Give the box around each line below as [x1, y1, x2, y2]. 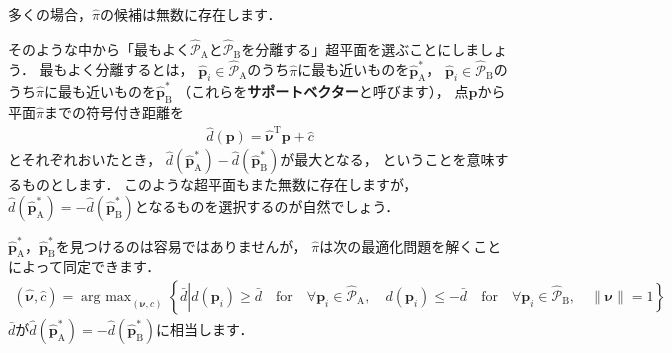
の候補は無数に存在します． [99, 4, 282, 24]
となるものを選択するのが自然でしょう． [134, 195, 400, 216]
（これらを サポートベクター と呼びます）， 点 [177, 81, 469, 102]
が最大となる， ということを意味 [280, 149, 495, 170]
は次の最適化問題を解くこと [319, 235, 502, 256]
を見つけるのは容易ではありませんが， [55, 235, 307, 256]
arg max [81, 290, 132, 304]
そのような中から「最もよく [8, 38, 190, 59]
